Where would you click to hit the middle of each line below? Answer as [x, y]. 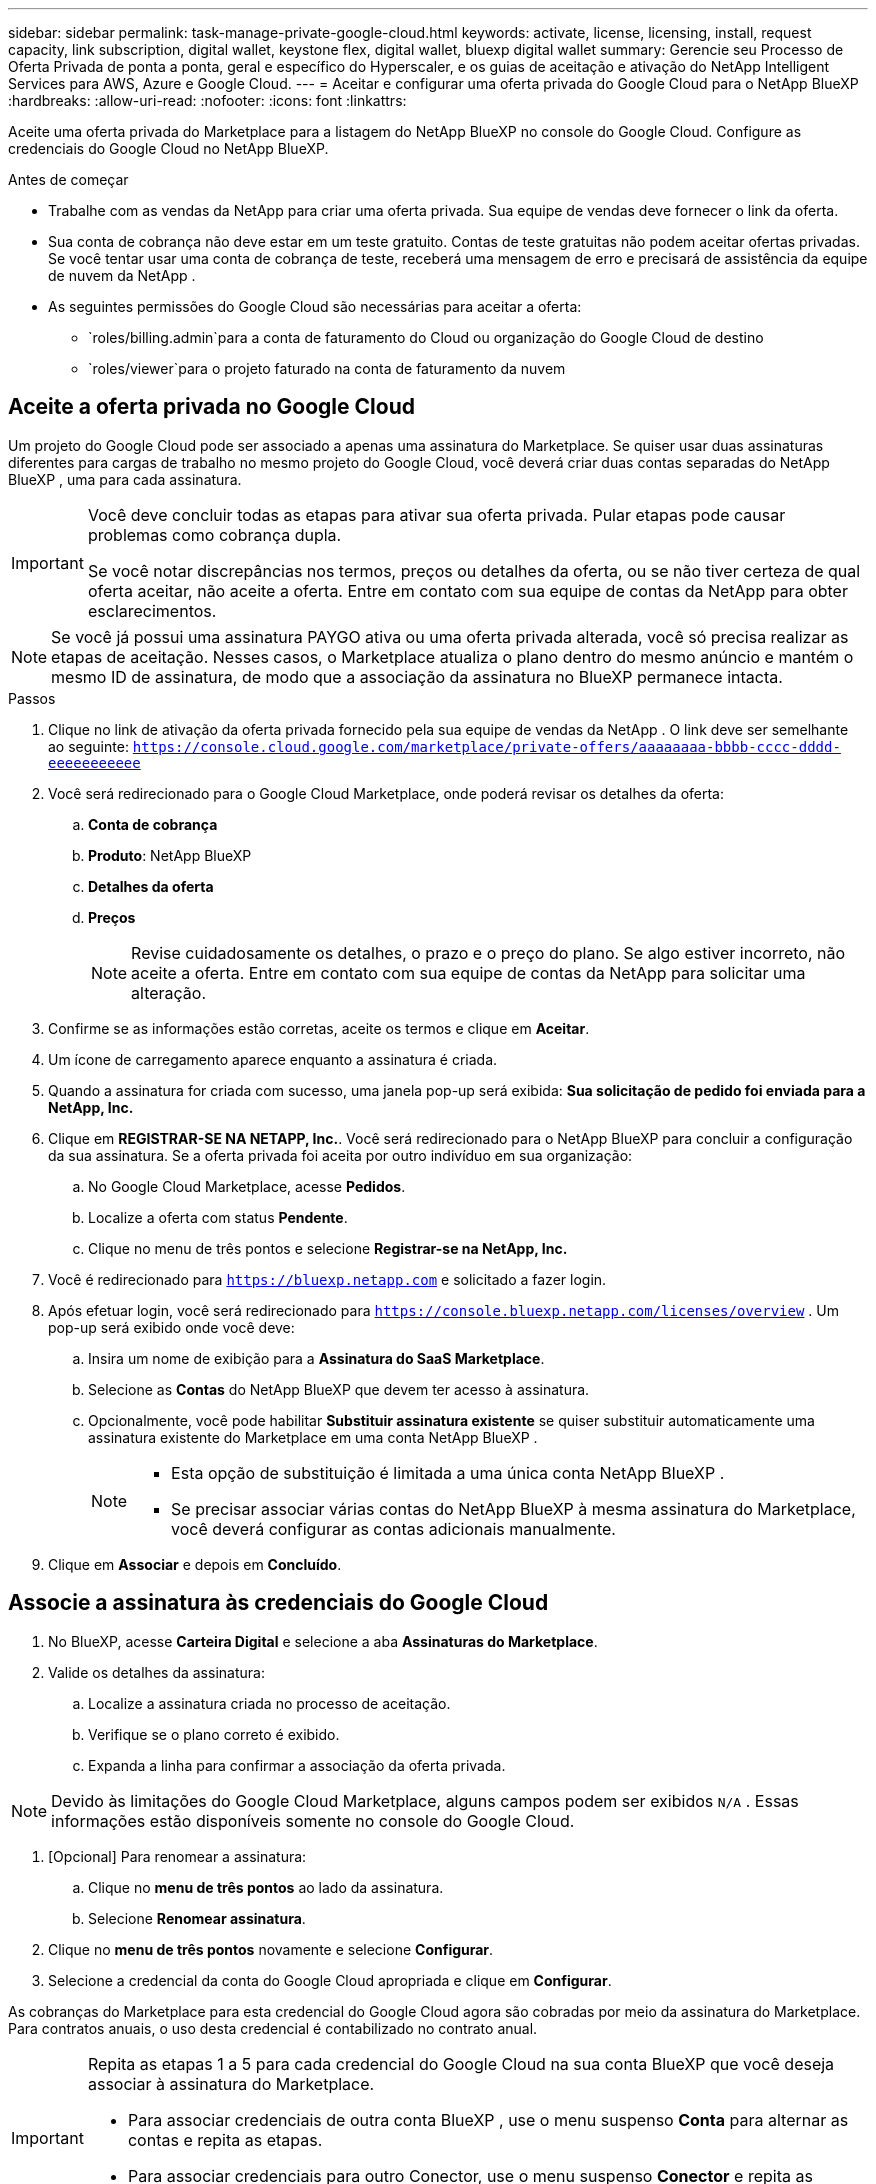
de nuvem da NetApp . [122, 275]
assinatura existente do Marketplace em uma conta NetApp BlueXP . [313, 1437]
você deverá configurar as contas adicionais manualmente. [393, 1528]
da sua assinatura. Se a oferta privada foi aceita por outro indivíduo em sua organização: [340, 1155]
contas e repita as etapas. [225, 2139]
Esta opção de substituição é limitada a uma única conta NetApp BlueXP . [448, 1472]
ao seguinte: [88, 746]
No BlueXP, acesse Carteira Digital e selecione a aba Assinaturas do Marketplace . [323, 1641]
